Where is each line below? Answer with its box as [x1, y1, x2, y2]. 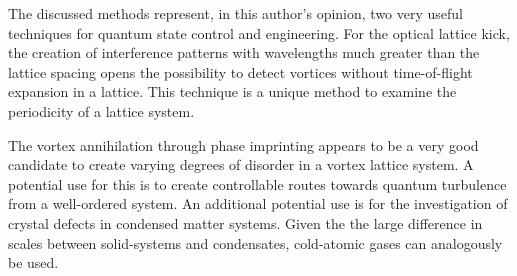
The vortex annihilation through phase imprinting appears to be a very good [8, 134, 479, 155]
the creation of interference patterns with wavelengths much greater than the [8, 42, 480, 63]
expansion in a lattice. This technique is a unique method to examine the [8, 81, 457, 102]
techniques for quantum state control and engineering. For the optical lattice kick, [8, 22, 510, 43]
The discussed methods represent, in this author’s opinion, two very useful [8, 3, 463, 23]
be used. [8, 252, 59, 273]
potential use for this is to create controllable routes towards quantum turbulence [8, 173, 507, 194]
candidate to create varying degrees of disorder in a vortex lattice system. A [8, 154, 474, 175]
